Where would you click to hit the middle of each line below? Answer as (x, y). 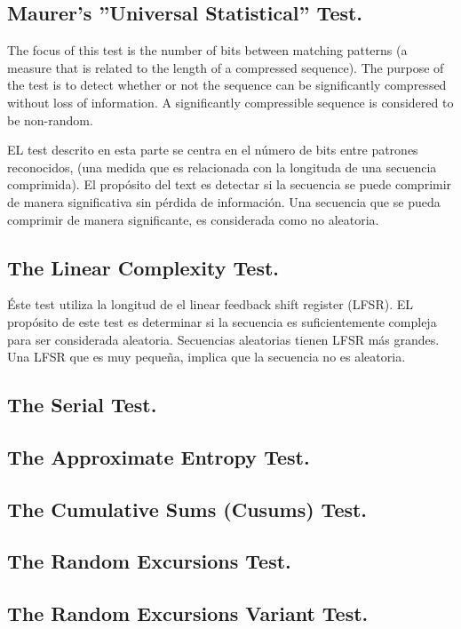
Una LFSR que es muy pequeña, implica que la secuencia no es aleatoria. (207, 357)
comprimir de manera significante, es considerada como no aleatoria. (193, 219)
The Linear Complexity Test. (143, 267)
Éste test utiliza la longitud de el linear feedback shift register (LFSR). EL (210, 304)
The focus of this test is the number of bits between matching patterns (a (207, 50)
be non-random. (50, 119)
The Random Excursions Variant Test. (188, 613)
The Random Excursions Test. (149, 561)
